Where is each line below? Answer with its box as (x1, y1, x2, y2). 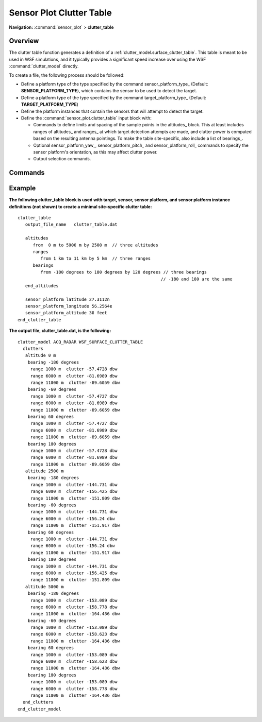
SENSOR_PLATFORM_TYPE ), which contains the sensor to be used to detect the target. (21, 88, 197, 94)
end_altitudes (25, 283, 59, 289)
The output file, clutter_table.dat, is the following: (9, 328, 111, 334)
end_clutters (22, 700, 54, 705)
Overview (9, 37, 39, 45)
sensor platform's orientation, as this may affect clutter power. (33, 149, 158, 155)
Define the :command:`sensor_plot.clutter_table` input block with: (21, 115, 152, 121)
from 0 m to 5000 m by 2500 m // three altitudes (33, 242, 159, 248)
